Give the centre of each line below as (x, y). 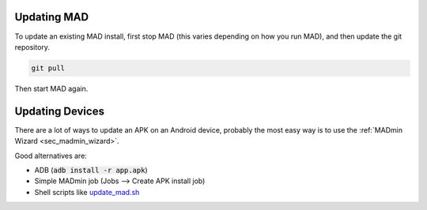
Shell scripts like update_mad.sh (87, 192)
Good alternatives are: (51, 156)
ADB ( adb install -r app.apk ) (91, 170)
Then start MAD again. (51, 88)
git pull (48, 68)
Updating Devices (59, 111)
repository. (32, 47)
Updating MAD (52, 17)
